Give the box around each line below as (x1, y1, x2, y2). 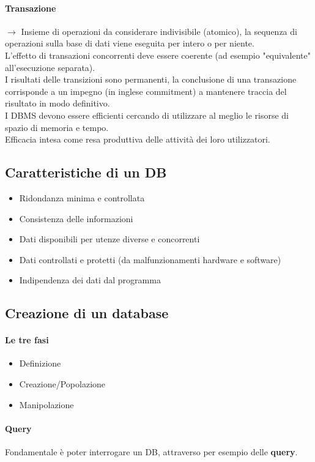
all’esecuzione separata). (5, 61, 95, 73)
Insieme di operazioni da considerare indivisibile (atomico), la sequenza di (21, 24, 297, 37)
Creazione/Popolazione (19, 378, 106, 390)
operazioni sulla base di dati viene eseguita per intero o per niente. (5, 37, 254, 50)
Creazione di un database (5, 304, 169, 322)
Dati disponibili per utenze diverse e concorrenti (19, 233, 200, 245)
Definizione (19, 357, 61, 370)
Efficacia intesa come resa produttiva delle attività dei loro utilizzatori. (5, 133, 270, 146)
